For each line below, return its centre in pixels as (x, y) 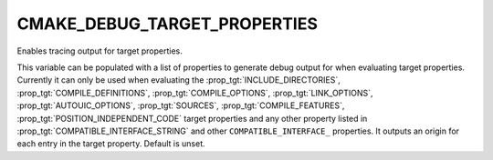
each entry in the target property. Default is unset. (111, 144)
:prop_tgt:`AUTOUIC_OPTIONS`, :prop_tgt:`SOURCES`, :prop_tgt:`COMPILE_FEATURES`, (181, 105)
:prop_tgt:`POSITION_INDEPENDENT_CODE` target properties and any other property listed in (192, 118)
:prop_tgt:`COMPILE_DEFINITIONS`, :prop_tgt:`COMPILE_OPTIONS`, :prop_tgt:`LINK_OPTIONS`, (195, 93)
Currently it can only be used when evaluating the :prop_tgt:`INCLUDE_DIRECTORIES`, (179, 80)
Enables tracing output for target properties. (100, 51)
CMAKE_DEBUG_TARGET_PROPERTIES (168, 24)
